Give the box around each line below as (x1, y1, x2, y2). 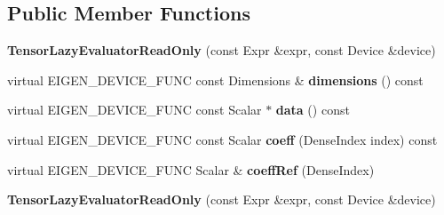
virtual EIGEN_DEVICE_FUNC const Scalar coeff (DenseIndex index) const (7, 130, 438, 148)
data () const (275, 100, 350, 119)
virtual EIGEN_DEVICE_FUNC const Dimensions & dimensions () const (7, 70, 424, 89)
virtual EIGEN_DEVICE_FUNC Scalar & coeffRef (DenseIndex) (7, 160, 375, 179)
